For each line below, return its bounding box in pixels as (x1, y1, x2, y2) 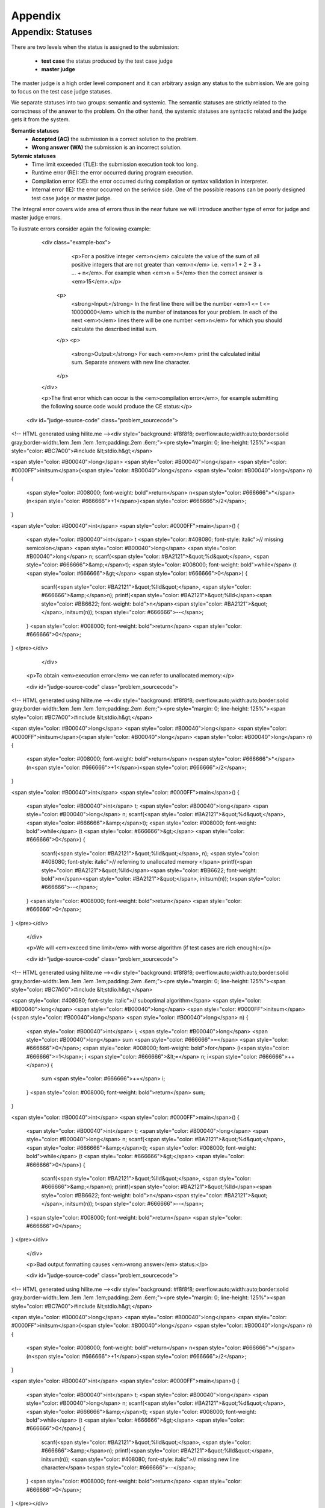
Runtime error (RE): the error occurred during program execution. (31, 169, 194, 176)
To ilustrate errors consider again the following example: (11, 225, 151, 232)
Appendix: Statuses (11, 27, 93, 37)
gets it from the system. (11, 116, 70, 123)
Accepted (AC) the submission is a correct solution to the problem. (31, 135, 198, 142)
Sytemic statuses (11, 152, 57, 159)
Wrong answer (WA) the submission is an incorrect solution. (31, 144, 182, 151)
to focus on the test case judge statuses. (11, 87, 113, 95)
